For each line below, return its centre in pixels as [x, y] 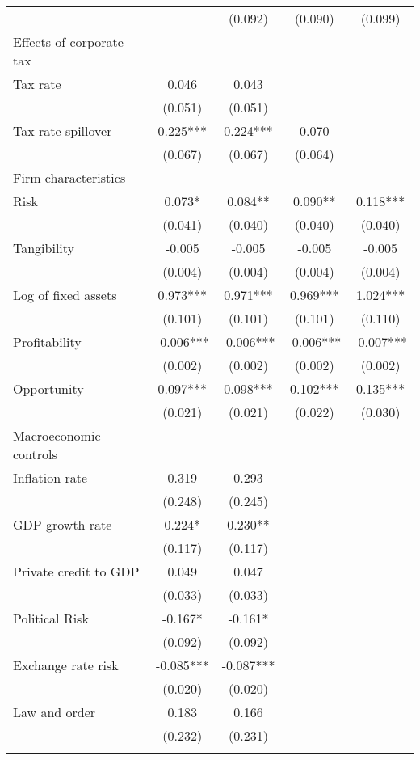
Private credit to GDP [76, 571]
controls [35, 454]
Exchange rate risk [66, 665]
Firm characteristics [69, 177]
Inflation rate [50, 477]
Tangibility [44, 248]
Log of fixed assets [65, 295]
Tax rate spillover [63, 131]
